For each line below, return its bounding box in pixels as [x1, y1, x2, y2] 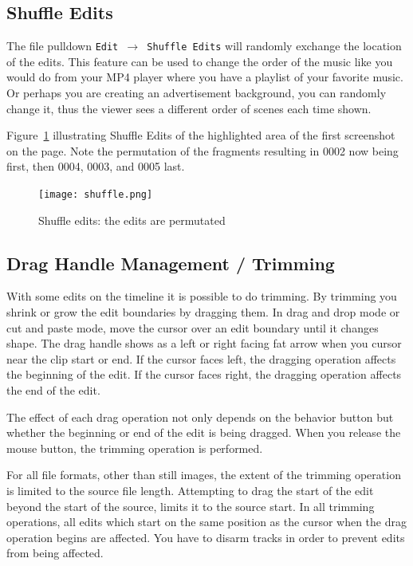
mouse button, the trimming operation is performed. [6, 439, 263, 456]
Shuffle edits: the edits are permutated [38, 211, 226, 228]
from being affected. [6, 544, 104, 561]
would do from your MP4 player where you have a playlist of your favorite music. [6, 69, 403, 85]
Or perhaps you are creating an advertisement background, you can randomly [6, 85, 387, 101]
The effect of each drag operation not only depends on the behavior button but [6, 408, 394, 425]
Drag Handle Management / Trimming [6, 250, 335, 275]
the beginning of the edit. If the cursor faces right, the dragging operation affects [6, 366, 402, 383]
